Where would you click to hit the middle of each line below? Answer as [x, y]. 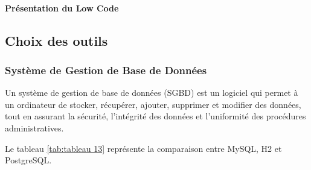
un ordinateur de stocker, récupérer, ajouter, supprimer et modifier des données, [153, 104]
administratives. [34, 127]
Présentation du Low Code [62, 8]
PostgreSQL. [28, 160]
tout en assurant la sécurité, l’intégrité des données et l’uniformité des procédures [155, 116]
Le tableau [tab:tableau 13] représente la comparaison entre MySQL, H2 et [143, 148]
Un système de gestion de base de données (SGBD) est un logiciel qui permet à [152, 93]
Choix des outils [56, 40]
